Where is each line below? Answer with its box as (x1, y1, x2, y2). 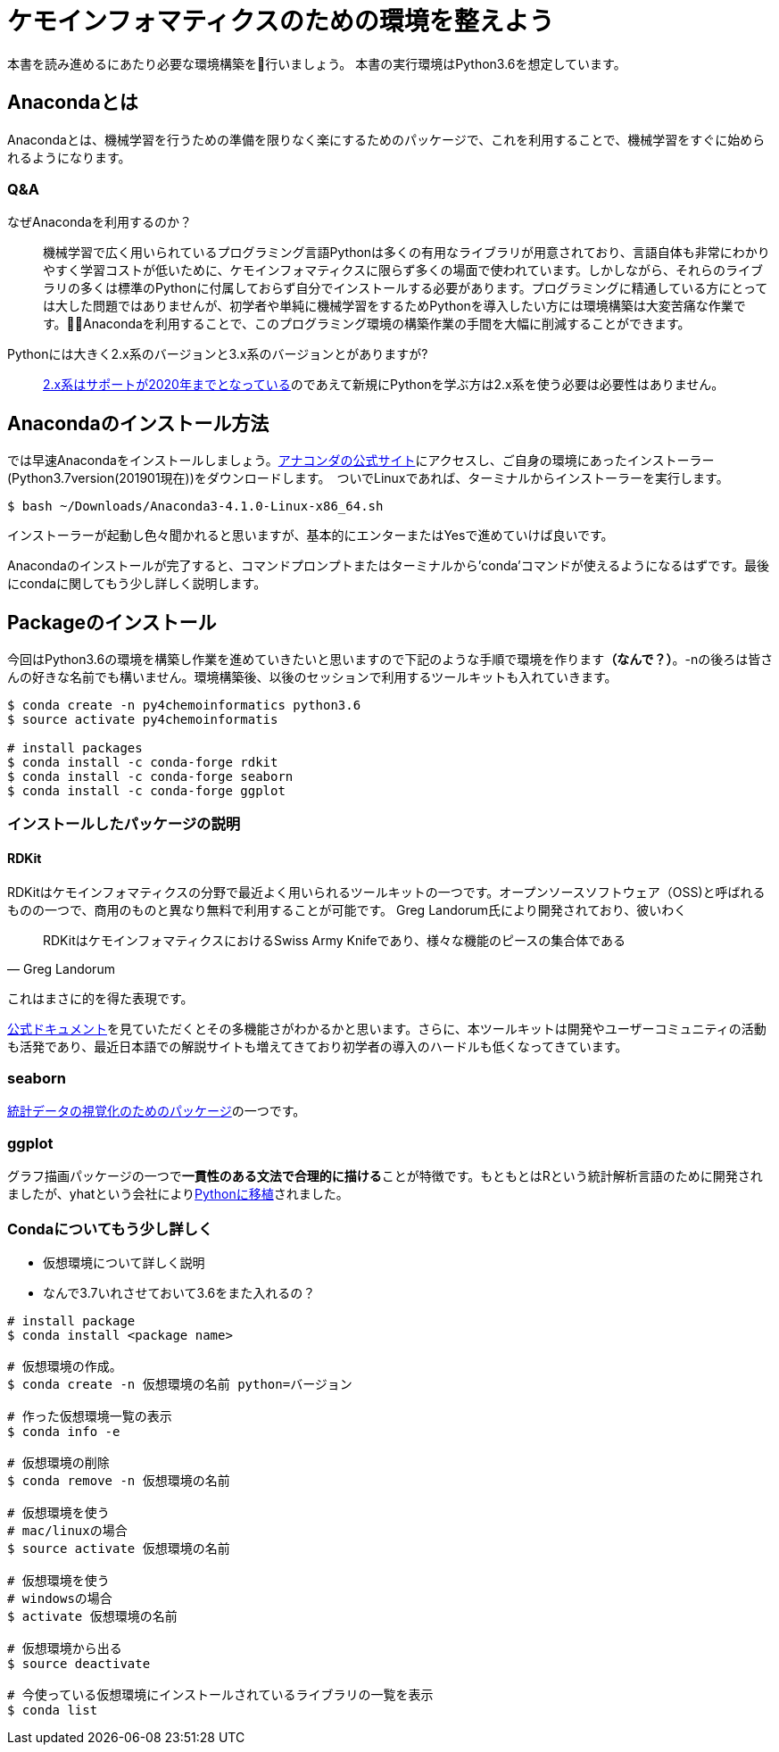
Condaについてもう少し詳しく (7, 1219, 213, 1238)
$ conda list (7, 1702, 98, 1717)
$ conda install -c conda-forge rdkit (7, 755, 278, 770)
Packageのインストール (7, 610, 217, 634)
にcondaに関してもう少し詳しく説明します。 (7, 576, 267, 592)
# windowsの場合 (7, 1590, 112, 1606)
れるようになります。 (7, 149, 131, 165)
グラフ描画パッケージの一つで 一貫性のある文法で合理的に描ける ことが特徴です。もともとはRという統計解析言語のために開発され (7, 1168, 763, 1184)
